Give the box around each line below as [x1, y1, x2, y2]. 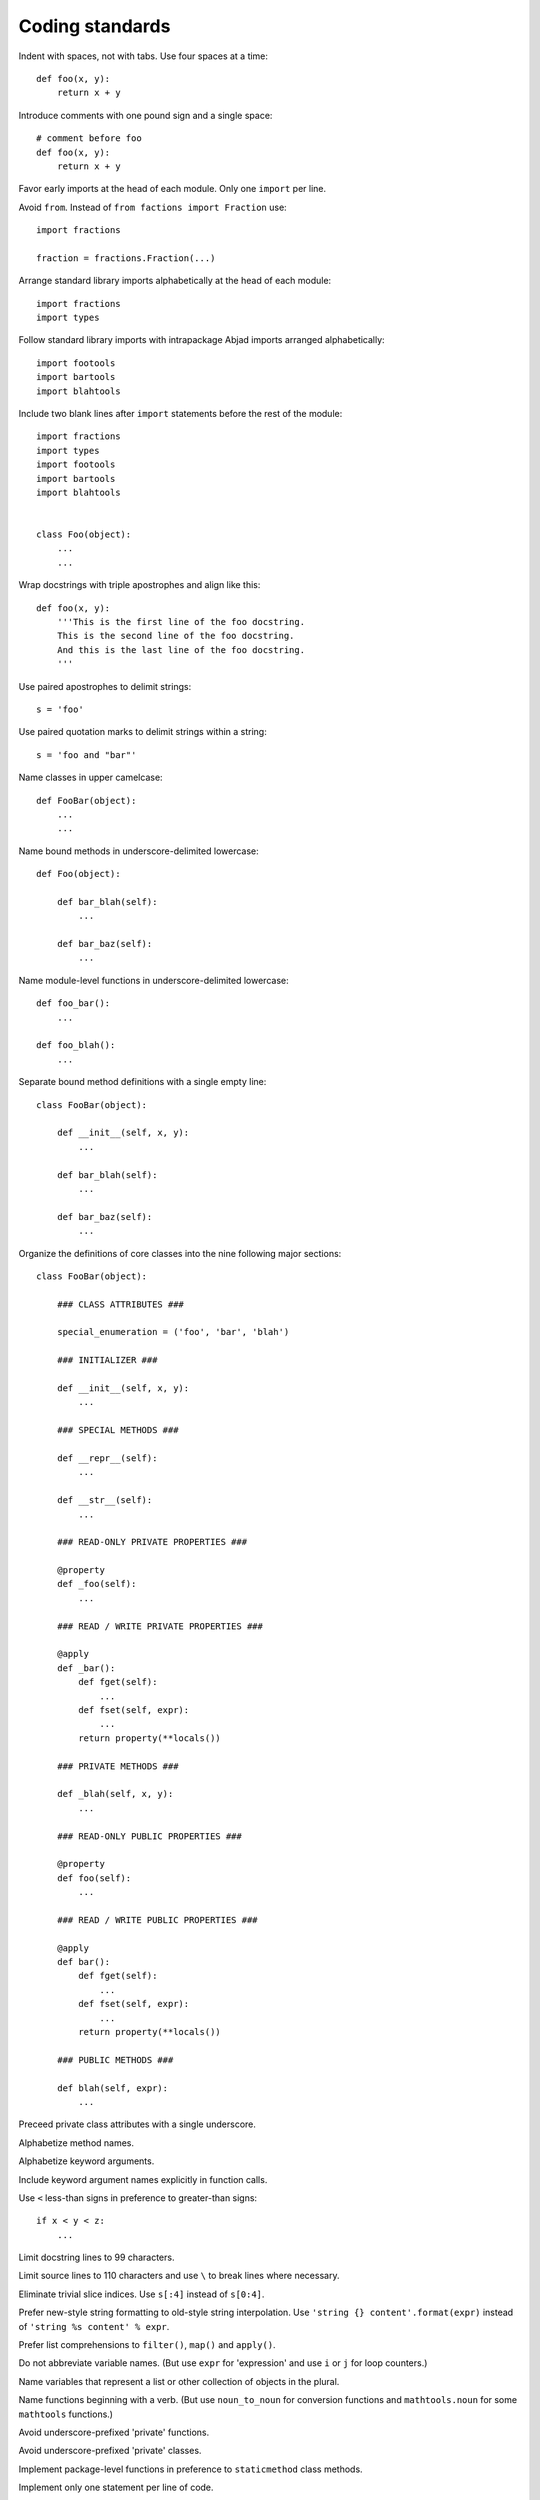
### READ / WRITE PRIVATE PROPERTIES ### [56, 1620, 264, 1632]
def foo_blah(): [36, 1040, 116, 1051]
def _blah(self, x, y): [56, 1788, 174, 1800]
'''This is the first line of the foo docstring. [56, 616, 305, 628]
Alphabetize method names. [18, 2136, 135, 2149]
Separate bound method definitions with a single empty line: [18, 1076, 267, 1088]
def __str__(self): [56, 1495, 153, 1506]
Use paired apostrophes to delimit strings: [18, 680, 192, 692]
